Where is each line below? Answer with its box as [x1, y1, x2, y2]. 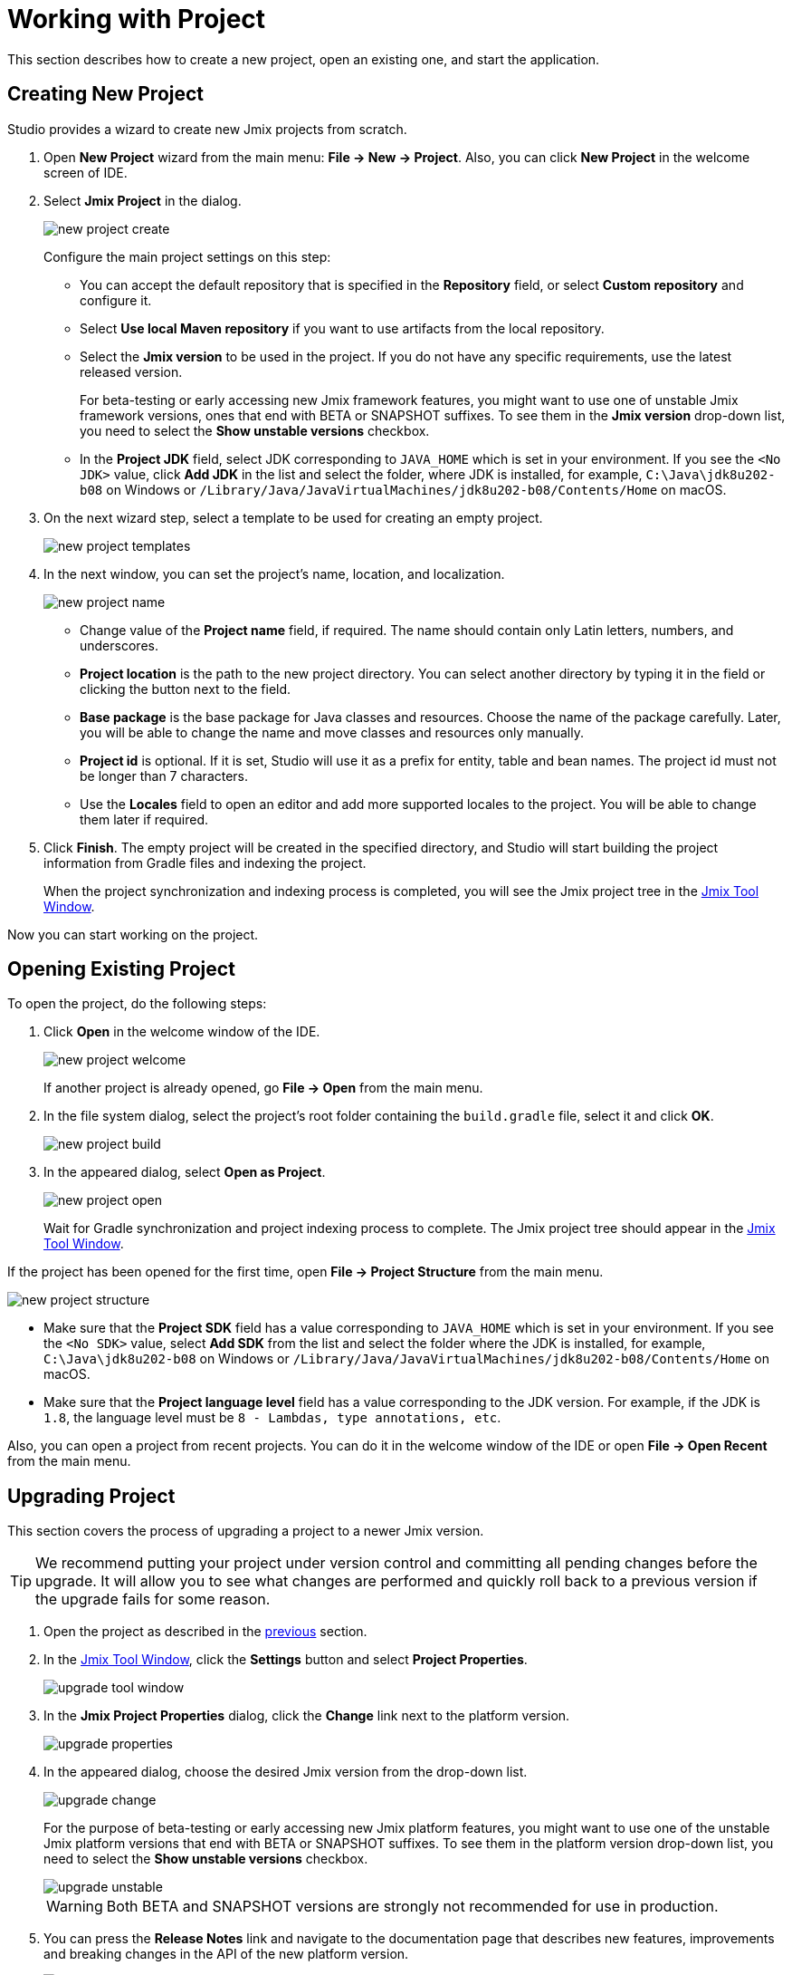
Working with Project [7, 4, 266, 34]
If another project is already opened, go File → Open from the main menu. [43, 1080, 483, 1096]
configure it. [80, 292, 152, 308]
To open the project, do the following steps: [7, 996, 267, 1012]
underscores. [80, 637, 158, 653]
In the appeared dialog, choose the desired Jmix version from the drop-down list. [43, 1764, 528, 1780]
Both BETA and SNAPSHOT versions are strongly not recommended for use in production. [106, 1897, 719, 1916]
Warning [46, 1897, 103, 1916]
